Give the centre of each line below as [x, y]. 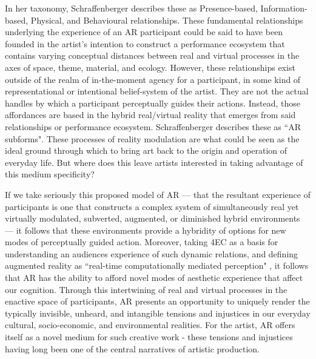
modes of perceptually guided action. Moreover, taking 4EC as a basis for [142, 242]
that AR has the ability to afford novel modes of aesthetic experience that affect [154, 278]
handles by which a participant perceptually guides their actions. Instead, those [153, 103]
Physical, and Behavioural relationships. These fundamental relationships [167, 20]
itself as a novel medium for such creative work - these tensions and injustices [149, 337]
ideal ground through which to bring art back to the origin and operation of [146, 150]
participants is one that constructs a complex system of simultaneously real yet [152, 206]
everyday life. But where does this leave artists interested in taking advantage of [154, 162]
